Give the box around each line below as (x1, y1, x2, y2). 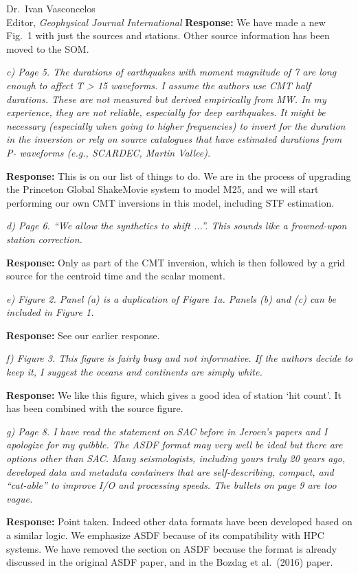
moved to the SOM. (6, 41, 89, 56)
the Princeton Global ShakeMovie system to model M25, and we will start (6, 182, 319, 196)
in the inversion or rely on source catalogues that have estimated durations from (6, 132, 342, 146)
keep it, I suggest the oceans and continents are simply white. (6, 365, 262, 379)
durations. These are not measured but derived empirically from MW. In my (6, 91, 326, 106)
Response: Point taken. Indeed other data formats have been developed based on (6, 514, 353, 529)
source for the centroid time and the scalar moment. (6, 268, 225, 283)
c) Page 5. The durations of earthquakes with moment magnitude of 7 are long (6, 65, 337, 79)
